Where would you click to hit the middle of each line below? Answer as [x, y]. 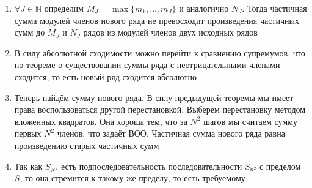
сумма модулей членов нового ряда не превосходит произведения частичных [157, 20]
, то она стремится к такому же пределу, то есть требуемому [132, 178]
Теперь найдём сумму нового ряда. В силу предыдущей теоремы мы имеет [154, 97]
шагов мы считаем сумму [250, 121]
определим [64, 8]
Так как [28, 166]
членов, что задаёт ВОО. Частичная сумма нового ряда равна [171, 133]
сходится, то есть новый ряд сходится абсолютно [105, 76]
